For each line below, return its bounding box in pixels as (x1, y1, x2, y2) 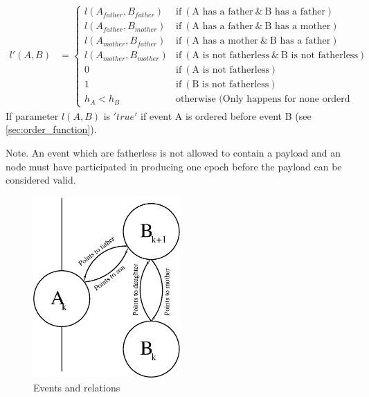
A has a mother (192, 36, 258, 46)
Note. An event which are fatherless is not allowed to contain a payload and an (6, 145, 341, 159)
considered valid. (6, 173, 76, 187)
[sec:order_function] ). (6, 122, 97, 136)
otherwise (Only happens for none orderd (175, 94, 350, 105)
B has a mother (264, 21, 331, 32)
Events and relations (33, 380, 120, 394)
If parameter (6, 108, 59, 123)
